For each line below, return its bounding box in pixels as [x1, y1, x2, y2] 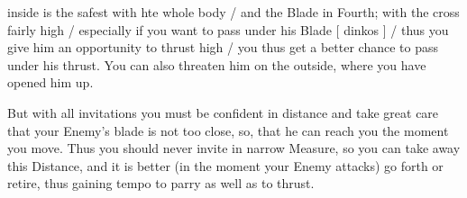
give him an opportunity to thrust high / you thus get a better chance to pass [7, 38, 438, 57]
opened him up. [7, 73, 94, 92]
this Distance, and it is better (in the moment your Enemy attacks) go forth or [7, 156, 444, 175]
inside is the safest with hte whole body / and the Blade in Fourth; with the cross [7, 3, 460, 21]
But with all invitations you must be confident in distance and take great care [7, 103, 439, 121]
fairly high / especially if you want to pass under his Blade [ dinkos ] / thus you [7, 20, 449, 39]
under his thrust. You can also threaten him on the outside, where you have [7, 55, 426, 74]
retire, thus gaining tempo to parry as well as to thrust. [7, 174, 315, 193]
